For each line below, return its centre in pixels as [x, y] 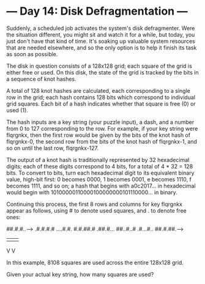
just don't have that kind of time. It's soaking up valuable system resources [101, 41]
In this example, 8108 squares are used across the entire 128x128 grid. [95, 262]
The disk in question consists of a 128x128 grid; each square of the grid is [99, 66]
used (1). [17, 110]
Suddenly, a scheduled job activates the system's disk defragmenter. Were [101, 28]
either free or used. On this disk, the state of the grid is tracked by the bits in [102, 72]
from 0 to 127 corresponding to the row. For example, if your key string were [102, 128]
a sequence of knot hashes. [41, 79]
